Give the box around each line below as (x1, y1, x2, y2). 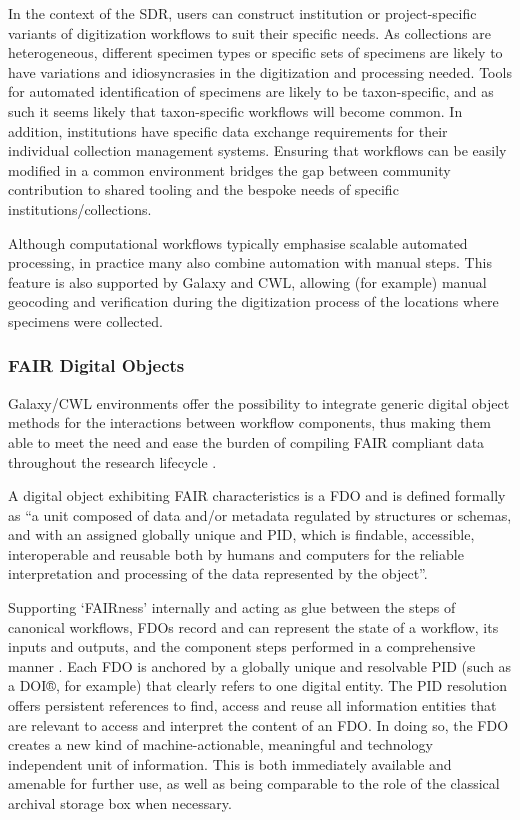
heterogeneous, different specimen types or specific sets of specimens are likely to (8, 42, 503, 63)
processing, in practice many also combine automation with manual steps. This (8, 252, 492, 273)
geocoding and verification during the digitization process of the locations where (8, 291, 499, 312)
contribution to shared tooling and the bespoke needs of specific (8, 179, 399, 200)
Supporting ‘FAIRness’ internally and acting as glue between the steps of (8, 597, 456, 618)
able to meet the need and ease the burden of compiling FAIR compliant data (8, 431, 485, 452)
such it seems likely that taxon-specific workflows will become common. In (8, 100, 463, 121)
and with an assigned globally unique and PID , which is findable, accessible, (8, 524, 475, 545)
